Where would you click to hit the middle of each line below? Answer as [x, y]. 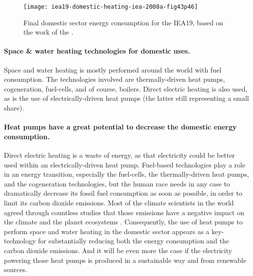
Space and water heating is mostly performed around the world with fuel [113, 69]
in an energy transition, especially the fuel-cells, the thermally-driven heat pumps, [126, 174]
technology [20, 241]
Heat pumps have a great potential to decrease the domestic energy [120, 127]
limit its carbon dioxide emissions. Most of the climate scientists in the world [119, 202]
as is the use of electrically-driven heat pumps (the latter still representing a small [126, 98]
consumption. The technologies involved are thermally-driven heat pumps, [115, 79]
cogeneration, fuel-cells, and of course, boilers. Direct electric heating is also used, [126, 88]
